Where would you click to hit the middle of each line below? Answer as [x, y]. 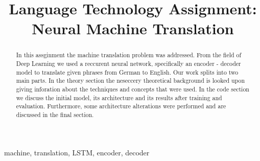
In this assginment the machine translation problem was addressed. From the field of [129, 55]
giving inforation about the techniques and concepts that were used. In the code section [133, 89]
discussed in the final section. [55, 114]
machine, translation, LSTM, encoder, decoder [77, 152]
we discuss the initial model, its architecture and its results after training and [119, 97]
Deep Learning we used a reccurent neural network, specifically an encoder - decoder [128, 64]
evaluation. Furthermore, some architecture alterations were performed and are [121, 106]
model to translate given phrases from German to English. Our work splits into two [127, 72]
